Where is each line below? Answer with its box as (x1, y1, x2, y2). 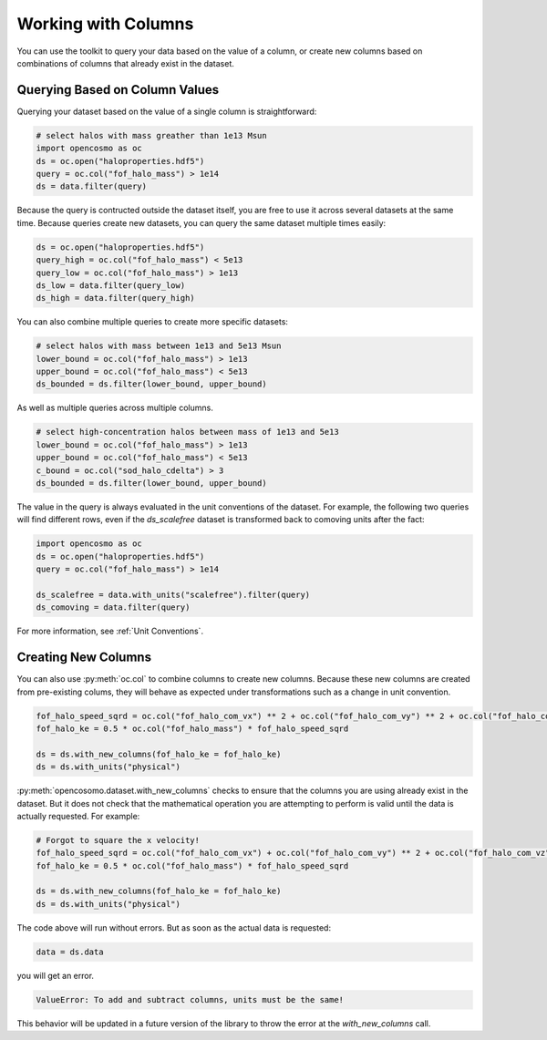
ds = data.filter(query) (36, 181, 148, 191)
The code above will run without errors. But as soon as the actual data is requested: (16, 922, 332, 933)
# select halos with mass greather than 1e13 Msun (36, 130, 268, 140)
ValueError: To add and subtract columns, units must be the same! (36, 994, 345, 1004)
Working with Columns (16, 14, 194, 34)
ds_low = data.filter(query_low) (36, 280, 186, 291)
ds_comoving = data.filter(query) (36, 602, 191, 613)
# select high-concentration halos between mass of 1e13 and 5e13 (36, 427, 339, 438)
